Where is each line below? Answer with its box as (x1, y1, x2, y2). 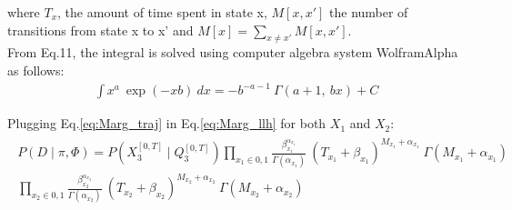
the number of (329, 3, 408, 21)
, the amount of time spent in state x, (57, 3, 267, 21)
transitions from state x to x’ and (7, 20, 194, 39)
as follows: (7, 60, 65, 79)
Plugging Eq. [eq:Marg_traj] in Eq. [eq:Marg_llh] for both (7, 114, 326, 133)
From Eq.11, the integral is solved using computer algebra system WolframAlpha (7, 43, 458, 62)
